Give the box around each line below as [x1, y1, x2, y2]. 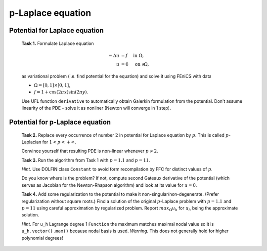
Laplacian [21, 139, 42, 145]
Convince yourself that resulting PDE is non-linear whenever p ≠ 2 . [21, 148, 158, 154]
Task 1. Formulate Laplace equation [21, 40, 94, 46]
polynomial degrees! [21, 235, 63, 241]
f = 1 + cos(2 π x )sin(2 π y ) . [34, 89, 89, 95]
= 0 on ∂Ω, [121, 61, 149, 67]
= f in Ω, [121, 52, 144, 58]
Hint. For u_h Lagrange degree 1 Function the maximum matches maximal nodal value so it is [21, 221, 214, 227]
